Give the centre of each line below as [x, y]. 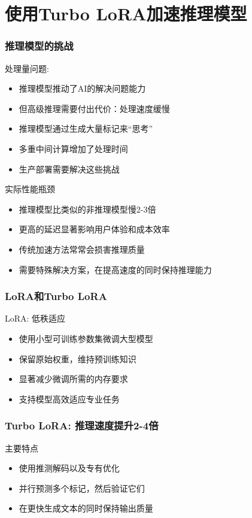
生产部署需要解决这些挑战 [69, 169]
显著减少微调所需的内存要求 [73, 379]
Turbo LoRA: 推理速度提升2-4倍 [82, 425]
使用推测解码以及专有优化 [69, 468]
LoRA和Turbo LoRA [56, 296]
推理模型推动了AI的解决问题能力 [82, 88]
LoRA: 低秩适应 [35, 318]
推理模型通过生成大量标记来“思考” [86, 128]
